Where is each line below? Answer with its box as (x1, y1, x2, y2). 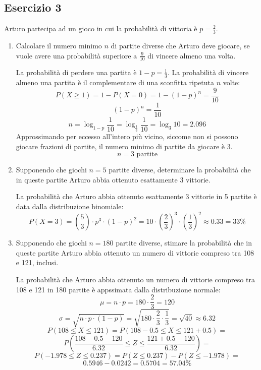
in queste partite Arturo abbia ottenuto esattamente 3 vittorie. (16, 174, 211, 184)
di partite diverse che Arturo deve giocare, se (111, 40, 250, 51)
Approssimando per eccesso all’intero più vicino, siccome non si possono (16, 131, 238, 142)
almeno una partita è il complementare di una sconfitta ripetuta (16, 77, 215, 88)
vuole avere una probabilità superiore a (16, 50, 137, 60)
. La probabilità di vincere (167, 67, 249, 78)
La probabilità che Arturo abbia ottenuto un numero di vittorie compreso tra (16, 274, 255, 284)
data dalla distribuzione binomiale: (16, 201, 124, 212)
